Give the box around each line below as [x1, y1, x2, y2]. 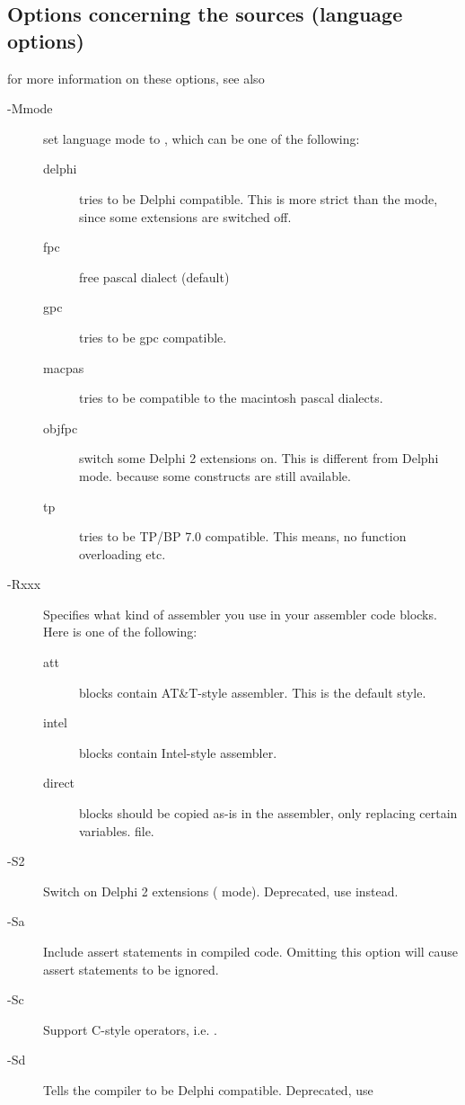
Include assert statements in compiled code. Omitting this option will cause [43, 942, 459, 960]
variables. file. [79, 821, 154, 840]
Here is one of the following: [43, 622, 197, 641]
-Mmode [7, 99, 53, 118]
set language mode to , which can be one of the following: [43, 129, 360, 147]
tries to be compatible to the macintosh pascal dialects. [79, 388, 383, 407]
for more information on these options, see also [7, 68, 265, 87]
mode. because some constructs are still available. [79, 466, 351, 485]
